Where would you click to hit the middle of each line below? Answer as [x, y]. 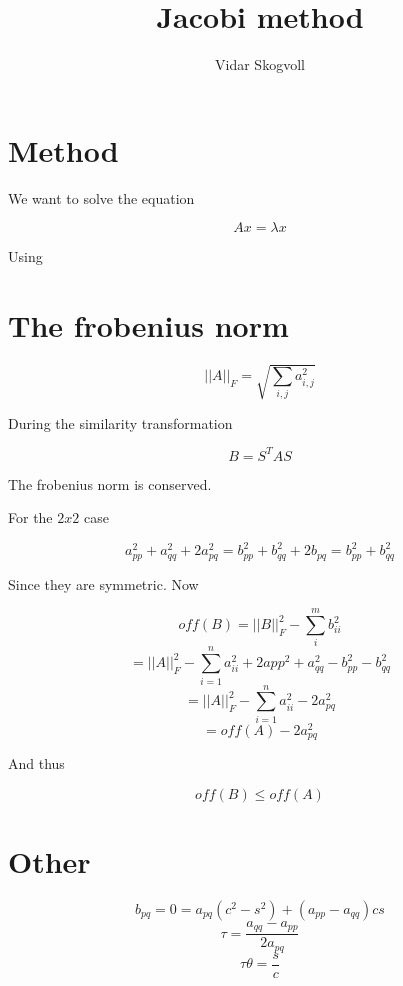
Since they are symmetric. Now [103, 583]
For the [30, 517]
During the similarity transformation [120, 422]
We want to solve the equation [101, 197]
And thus [36, 763]
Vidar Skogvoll [260, 64]
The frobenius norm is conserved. [110, 483]
